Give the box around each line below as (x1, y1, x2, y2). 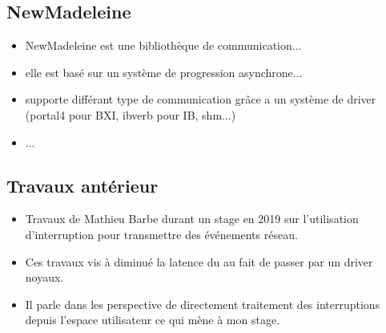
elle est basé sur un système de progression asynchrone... (25, 63, 303, 80)
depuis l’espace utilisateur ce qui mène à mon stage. (25, 311, 280, 328)
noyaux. (25, 269, 64, 286)
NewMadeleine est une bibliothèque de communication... (25, 37, 302, 54)
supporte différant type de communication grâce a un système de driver (25, 91, 376, 108)
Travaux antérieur (6, 173, 159, 197)
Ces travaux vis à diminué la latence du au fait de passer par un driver (25, 253, 373, 270)
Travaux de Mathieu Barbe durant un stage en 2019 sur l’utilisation (25, 210, 359, 227)
